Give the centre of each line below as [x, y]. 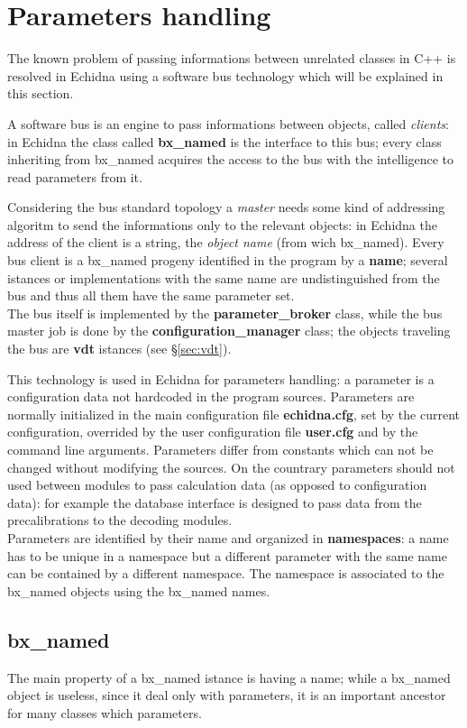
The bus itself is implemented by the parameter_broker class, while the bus [225, 313]
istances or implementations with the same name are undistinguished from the [224, 277]
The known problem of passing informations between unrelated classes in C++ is [232, 58]
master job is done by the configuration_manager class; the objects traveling [229, 331]
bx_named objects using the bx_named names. [139, 590]
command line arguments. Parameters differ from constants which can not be [220, 449]
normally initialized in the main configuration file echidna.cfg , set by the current [233, 414]
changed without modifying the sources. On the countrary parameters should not [231, 467]
